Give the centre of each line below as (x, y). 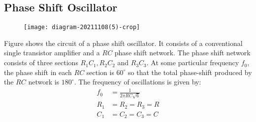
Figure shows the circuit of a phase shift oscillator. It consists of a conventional (123, 43)
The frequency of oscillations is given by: (140, 82)
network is (44, 82)
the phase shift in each (38, 72)
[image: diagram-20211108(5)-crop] (82, 27)
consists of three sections (41, 62)
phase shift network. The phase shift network (182, 53)
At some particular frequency (195, 62)
